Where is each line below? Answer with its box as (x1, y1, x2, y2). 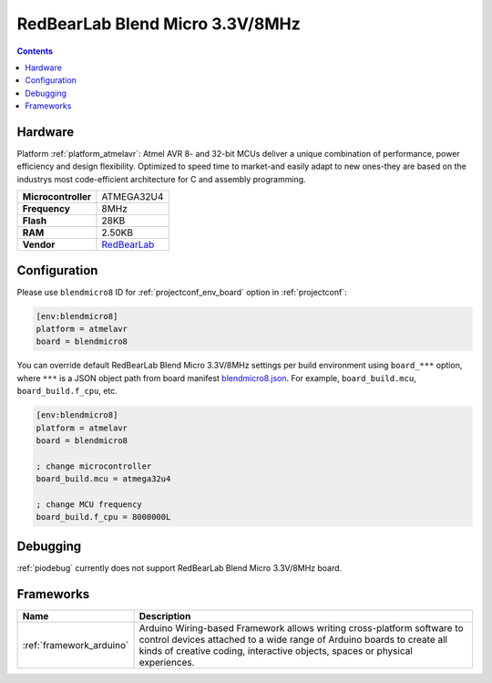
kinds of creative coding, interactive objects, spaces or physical (138, 644, 414, 657)
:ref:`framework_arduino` (22, 638, 129, 651)
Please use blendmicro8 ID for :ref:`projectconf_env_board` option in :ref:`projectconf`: (16, 286, 347, 297)
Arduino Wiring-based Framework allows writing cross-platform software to (138, 621, 464, 634)
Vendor (22, 238, 56, 251)
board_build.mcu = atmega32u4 (36, 474, 171, 484)
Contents (16, 46, 54, 57)
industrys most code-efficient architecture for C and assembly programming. (16, 173, 306, 184)
